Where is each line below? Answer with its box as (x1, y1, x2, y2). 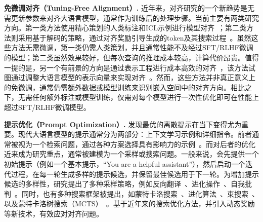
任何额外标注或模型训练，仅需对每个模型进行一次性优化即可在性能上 (32, 92, 259, 102)
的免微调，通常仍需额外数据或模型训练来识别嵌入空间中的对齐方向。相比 (4, 82, 245, 92)
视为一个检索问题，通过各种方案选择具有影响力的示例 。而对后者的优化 (18, 138, 255, 149)
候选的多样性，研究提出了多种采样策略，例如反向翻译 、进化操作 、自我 (4, 178, 245, 189)
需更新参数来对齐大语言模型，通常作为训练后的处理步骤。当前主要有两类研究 (4, 12, 259, 23)
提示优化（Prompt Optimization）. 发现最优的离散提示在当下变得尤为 (4, 119, 242, 129)
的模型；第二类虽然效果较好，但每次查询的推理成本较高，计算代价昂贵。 (4, 52, 245, 62)
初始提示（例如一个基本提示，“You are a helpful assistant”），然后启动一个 (4, 158, 246, 169)
